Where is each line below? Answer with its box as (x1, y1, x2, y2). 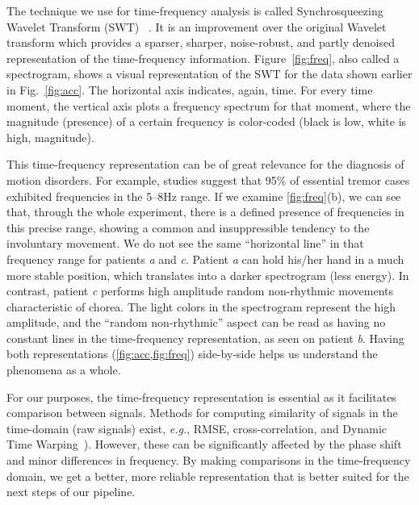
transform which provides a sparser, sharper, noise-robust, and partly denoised (6, 34, 395, 51)
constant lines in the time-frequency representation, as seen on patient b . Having (6, 329, 404, 346)
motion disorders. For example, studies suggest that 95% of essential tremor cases (6, 171, 410, 188)
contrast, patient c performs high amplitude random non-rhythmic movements (6, 282, 394, 299)
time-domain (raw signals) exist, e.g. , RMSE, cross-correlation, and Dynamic (6, 419, 388, 436)
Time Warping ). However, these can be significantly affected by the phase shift (6, 436, 402, 453)
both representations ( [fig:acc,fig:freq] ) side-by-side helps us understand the (6, 345, 378, 362)
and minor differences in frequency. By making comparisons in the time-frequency (6, 452, 411, 469)
